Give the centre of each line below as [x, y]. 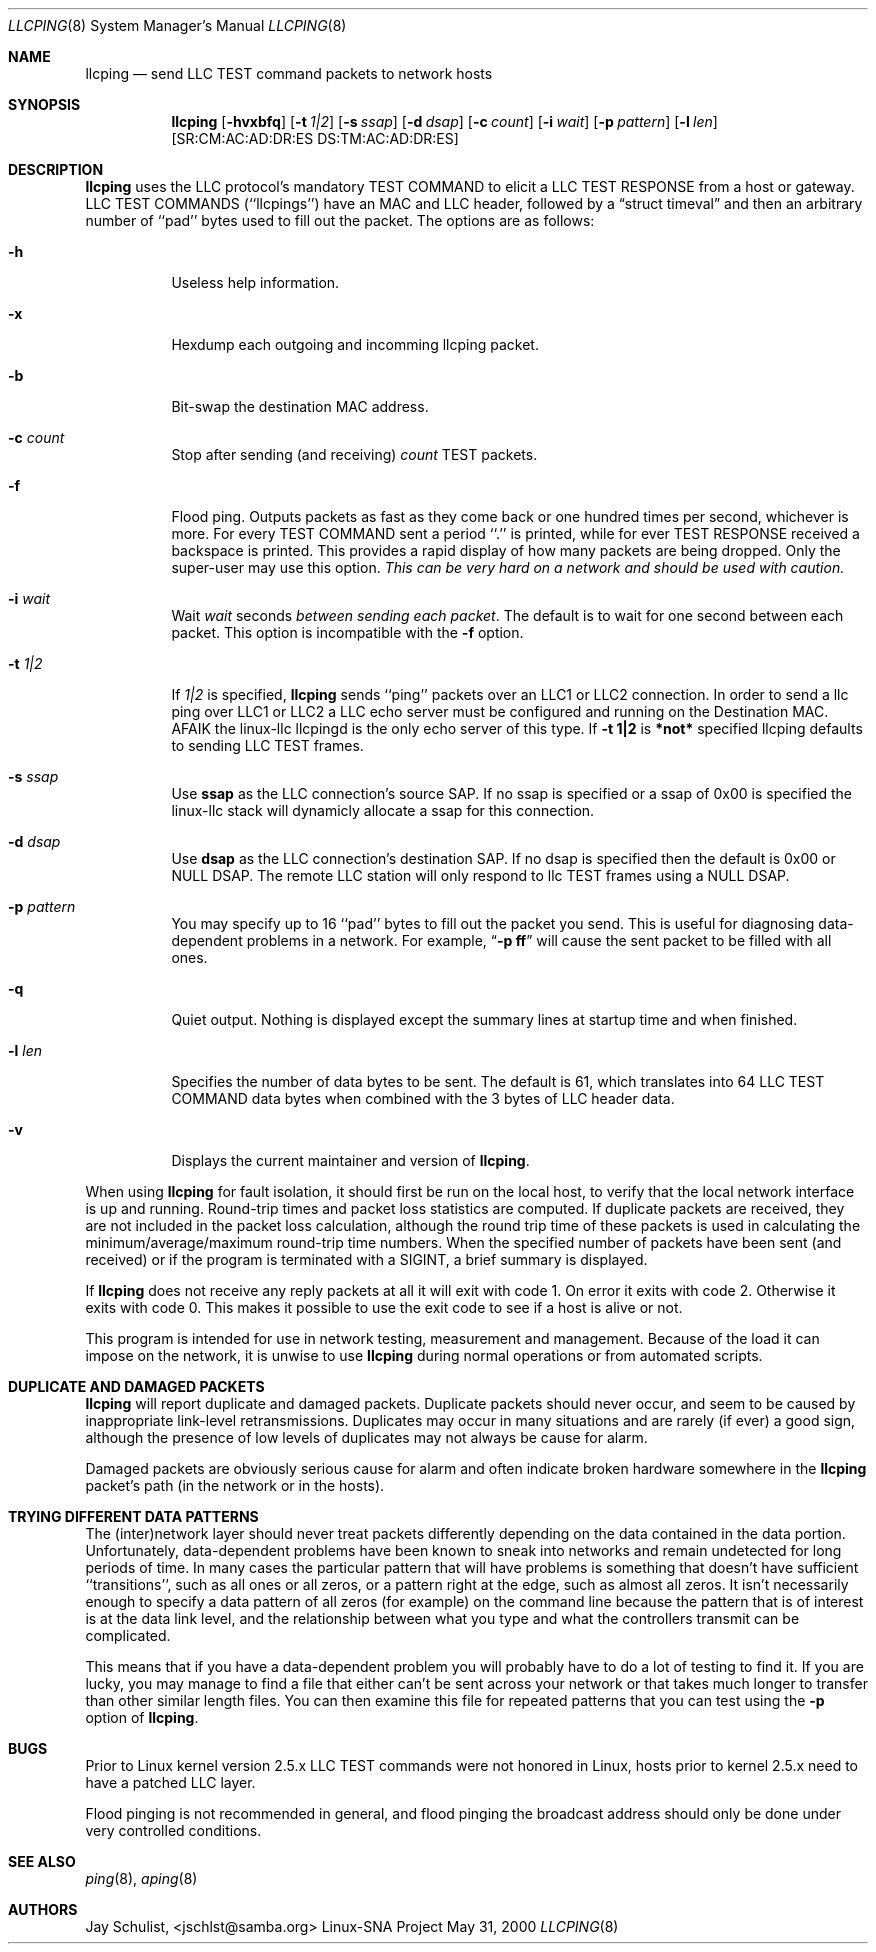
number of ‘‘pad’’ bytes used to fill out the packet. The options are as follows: [340, 220]
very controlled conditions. [173, 1830]
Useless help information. [255, 282]
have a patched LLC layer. [170, 1782]
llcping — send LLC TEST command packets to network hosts [289, 73]
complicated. [128, 1635]
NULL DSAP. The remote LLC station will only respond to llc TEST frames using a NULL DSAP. [480, 875]
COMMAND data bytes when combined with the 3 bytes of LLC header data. [423, 1098]
